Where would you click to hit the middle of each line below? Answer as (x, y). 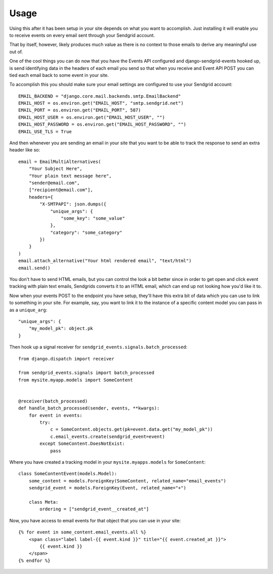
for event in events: (56, 415)
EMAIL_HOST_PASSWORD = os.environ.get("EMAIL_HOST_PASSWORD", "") (102, 125)
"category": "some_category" (86, 232)
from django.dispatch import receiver (66, 359)
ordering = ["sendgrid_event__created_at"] (94, 509)
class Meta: (43, 502)
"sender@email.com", (54, 183)
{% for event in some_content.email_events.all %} (82, 532)
